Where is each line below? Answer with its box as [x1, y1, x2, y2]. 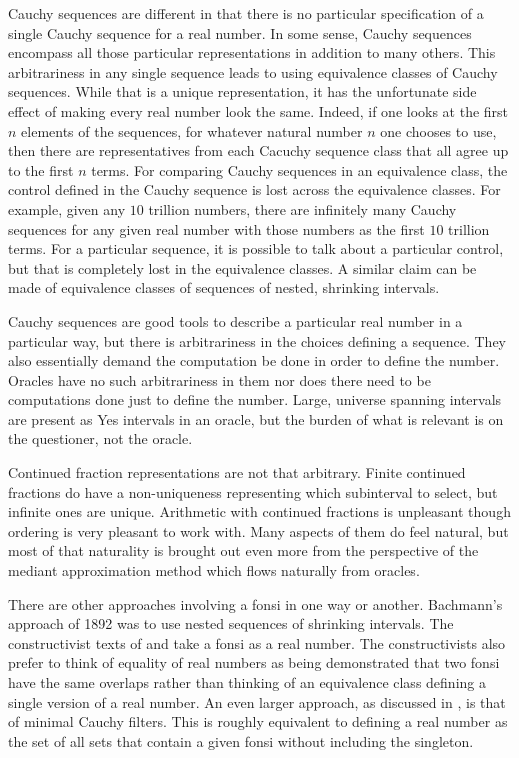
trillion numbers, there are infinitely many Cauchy [148, 198, 457, 219]
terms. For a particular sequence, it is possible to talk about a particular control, [8, 238, 504, 259]
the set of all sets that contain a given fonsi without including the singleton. [8, 730, 474, 751]
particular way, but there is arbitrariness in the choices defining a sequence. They [8, 330, 507, 351]
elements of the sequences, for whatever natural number [21, 120, 363, 141]
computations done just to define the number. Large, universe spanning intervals [8, 389, 502, 410]
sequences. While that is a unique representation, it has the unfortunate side [8, 81, 477, 102]
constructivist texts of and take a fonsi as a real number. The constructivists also [8, 632, 506, 653]
